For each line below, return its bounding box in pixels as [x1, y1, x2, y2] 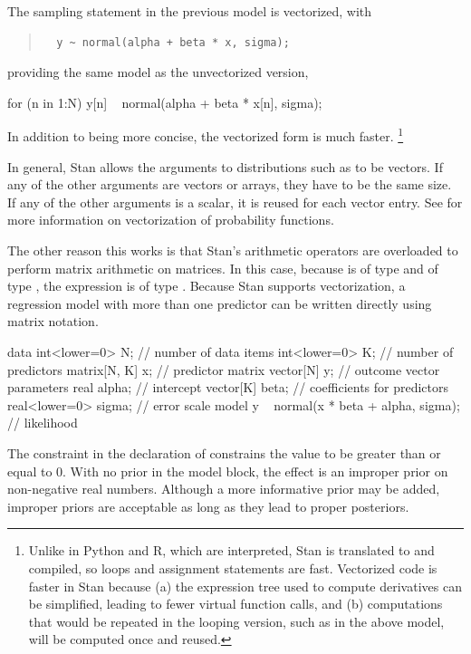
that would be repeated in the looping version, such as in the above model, [28, 611, 445, 630]
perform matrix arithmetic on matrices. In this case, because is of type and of [7, 258, 438, 277]
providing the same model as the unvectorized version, [7, 63, 309, 82]
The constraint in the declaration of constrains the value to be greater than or [7, 443, 441, 462]
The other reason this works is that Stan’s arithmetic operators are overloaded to [7, 241, 458, 259]
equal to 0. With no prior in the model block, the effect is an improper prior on [7, 461, 448, 480]
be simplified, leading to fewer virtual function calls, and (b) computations [28, 594, 443, 613]
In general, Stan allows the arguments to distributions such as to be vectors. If [7, 157, 443, 176]
